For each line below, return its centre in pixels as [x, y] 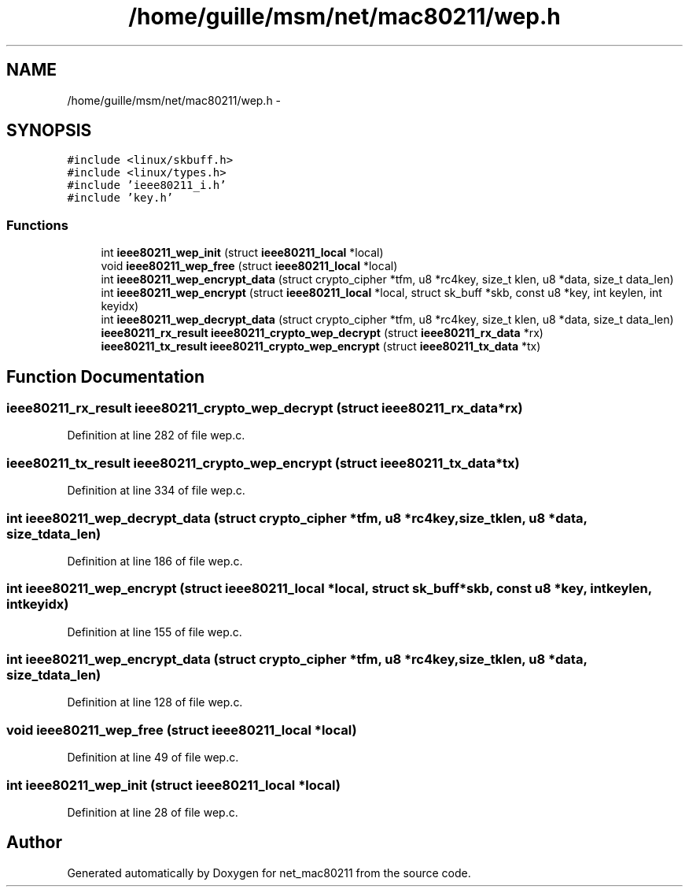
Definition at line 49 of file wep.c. [153, 758]
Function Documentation [105, 376]
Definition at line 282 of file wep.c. [156, 435]
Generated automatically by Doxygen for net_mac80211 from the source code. [269, 873]
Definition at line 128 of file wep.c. [155, 702]
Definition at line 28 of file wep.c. [153, 812]
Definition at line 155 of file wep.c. [155, 632]
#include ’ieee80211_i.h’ [147, 185]
